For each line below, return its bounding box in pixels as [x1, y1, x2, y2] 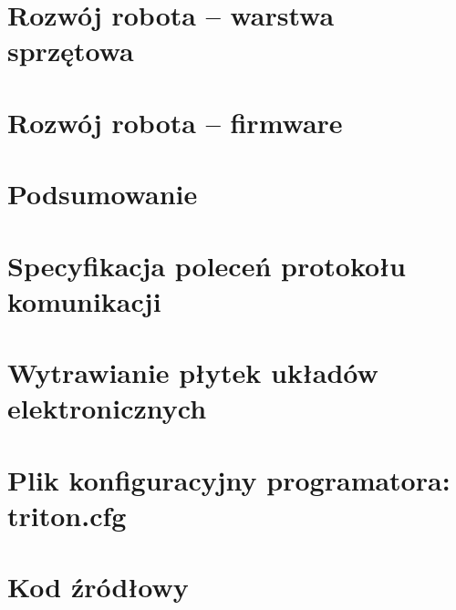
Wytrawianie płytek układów [7, 354, 378, 391]
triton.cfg [7, 496, 127, 533]
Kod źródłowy [7, 568, 189, 605]
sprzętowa [7, 32, 134, 69]
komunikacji [7, 282, 161, 319]
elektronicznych [7, 389, 207, 427]
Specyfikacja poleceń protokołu [7, 246, 406, 284]
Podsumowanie [7, 175, 198, 212]
